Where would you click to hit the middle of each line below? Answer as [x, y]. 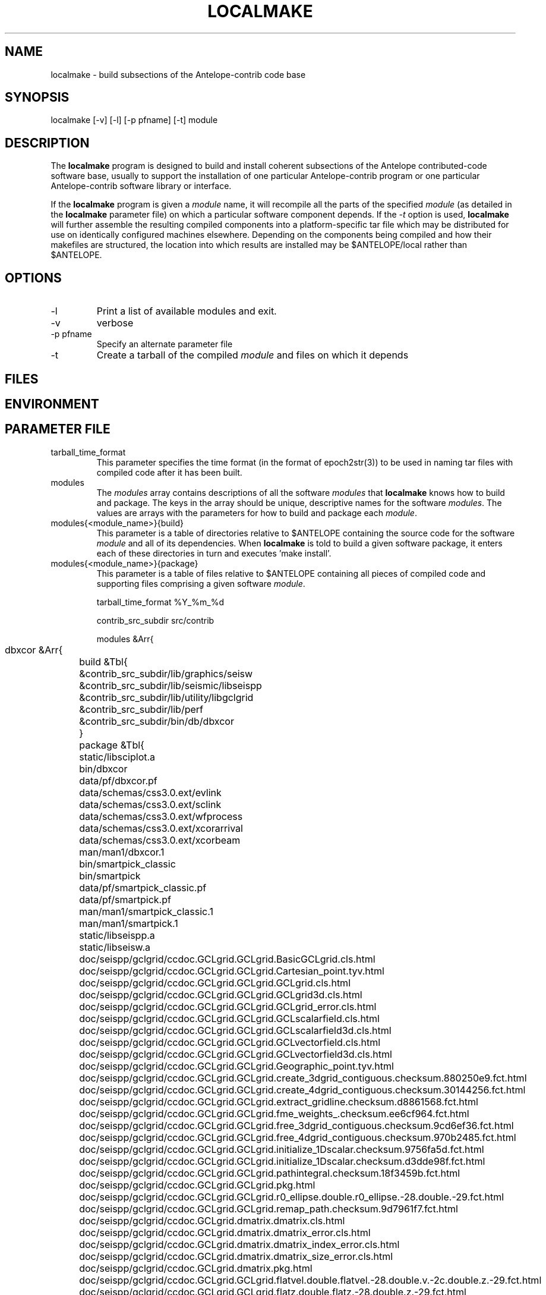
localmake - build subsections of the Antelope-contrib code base [178, 74]
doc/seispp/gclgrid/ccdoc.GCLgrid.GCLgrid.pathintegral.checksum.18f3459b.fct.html [270, 1173]
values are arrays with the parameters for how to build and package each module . [257, 513]
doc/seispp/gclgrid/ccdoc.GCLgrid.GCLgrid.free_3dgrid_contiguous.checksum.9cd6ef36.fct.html [296, 1125]
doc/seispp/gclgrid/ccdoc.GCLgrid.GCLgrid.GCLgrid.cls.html [215, 983]
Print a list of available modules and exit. [187, 311]
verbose [115, 323]
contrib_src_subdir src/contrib [155, 620]
